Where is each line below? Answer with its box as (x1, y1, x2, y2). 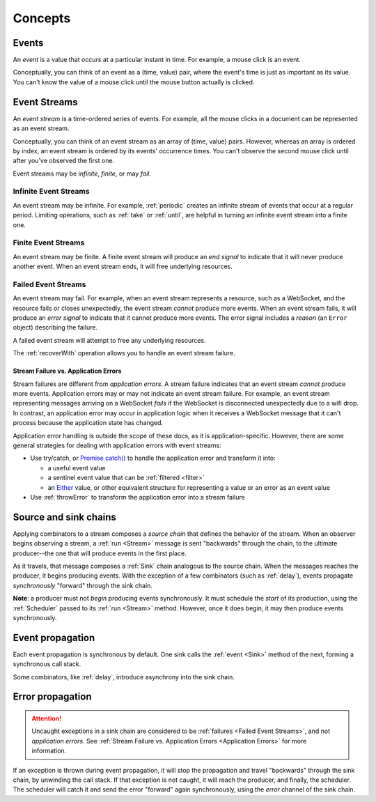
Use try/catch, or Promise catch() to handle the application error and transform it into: (30, 454, 276, 463)
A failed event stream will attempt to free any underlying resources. (13, 336, 206, 344)
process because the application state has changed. (13, 419, 164, 427)
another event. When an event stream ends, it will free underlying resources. (13, 262, 233, 271)
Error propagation (13, 691, 92, 703)
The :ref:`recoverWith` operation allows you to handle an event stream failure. (13, 349, 236, 357)
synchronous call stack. (13, 660, 81, 668)
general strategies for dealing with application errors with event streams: (13, 441, 222, 449)
